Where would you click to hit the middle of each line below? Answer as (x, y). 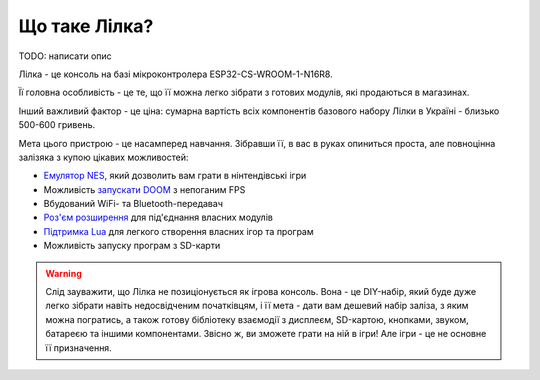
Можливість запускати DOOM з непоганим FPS (144, 189)
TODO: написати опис (65, 56)
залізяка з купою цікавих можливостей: (103, 157)
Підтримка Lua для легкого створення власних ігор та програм (178, 231)
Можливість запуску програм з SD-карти (132, 246)
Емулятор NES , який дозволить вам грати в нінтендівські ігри (175, 176)
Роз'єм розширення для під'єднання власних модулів (158, 217)
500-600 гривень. (57, 125)
